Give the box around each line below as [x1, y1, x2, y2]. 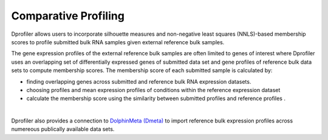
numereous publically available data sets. [11, 125, 115, 133]
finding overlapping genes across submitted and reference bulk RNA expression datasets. [26, 78, 251, 85]
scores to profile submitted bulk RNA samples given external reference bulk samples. [11, 38, 225, 45]
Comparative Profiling [11, 9, 125, 22]
